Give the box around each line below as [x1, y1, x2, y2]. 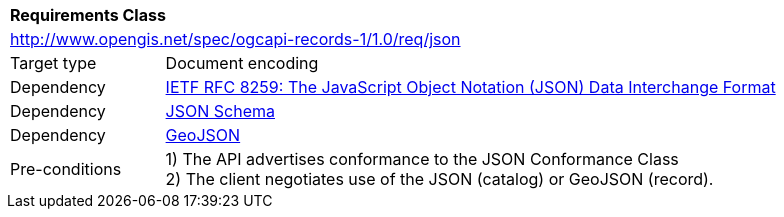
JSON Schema [165, 101, 275, 121]
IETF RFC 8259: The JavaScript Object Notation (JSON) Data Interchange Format [165, 77, 776, 97]
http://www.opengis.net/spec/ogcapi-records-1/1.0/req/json [10, 29, 461, 49]
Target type [10, 53, 97, 73]
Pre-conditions [10, 159, 122, 179]
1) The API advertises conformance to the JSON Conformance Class [165, 149, 679, 169]
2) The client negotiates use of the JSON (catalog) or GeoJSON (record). [165, 169, 714, 189]
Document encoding [165, 53, 319, 73]
